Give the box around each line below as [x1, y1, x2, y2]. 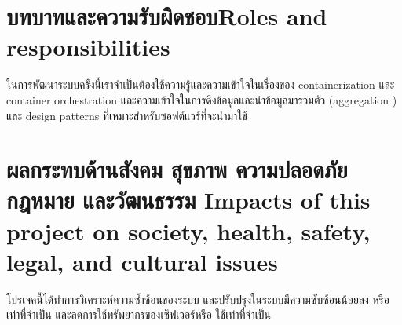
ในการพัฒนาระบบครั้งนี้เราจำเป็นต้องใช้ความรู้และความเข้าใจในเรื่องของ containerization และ [6, 76, 395, 93]
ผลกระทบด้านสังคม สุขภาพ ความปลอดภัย [6, 153, 348, 185]
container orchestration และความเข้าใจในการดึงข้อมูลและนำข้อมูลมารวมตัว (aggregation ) [6, 91, 397, 108]
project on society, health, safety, [6, 214, 371, 246]
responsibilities [6, 31, 170, 63]
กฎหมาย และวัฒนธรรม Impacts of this [6, 184, 371, 216]
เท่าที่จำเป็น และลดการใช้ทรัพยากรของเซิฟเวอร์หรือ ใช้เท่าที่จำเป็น [6, 306, 271, 323]
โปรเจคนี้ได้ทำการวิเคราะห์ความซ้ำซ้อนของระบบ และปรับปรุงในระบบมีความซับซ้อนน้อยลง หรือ [6, 290, 389, 307]
